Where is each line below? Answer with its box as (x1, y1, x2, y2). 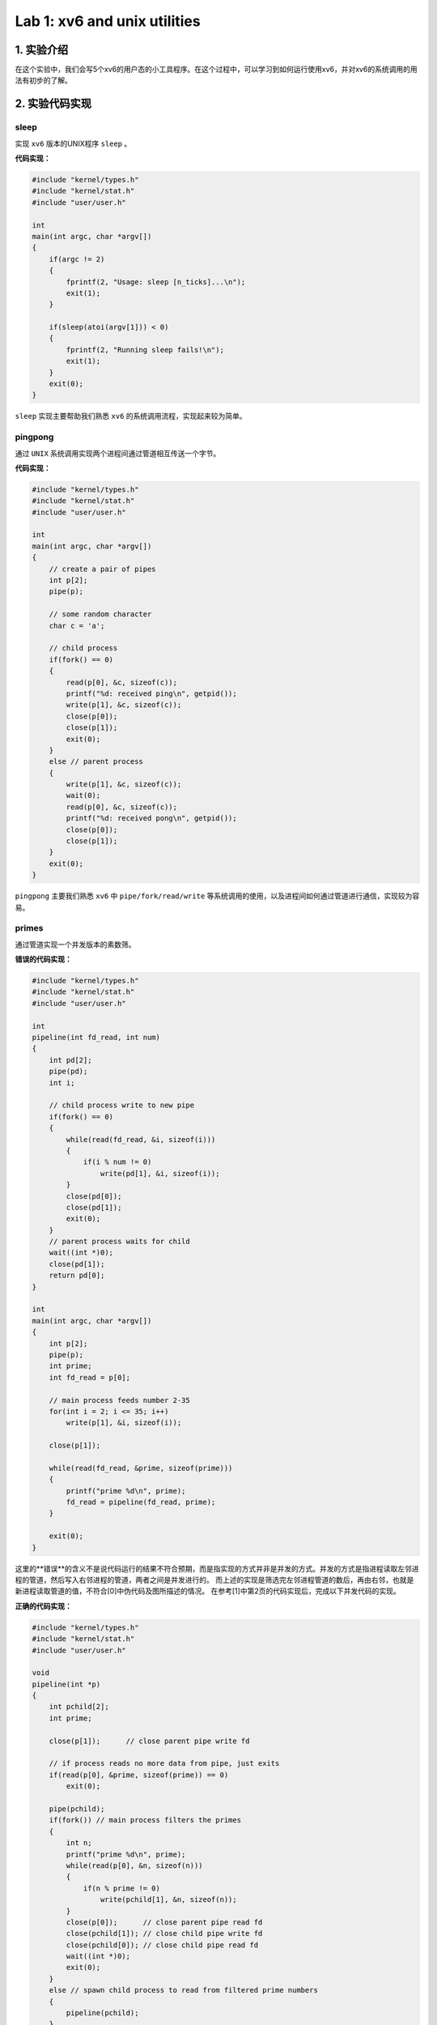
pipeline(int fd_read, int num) (32, 1033, 161, 1042)
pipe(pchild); (49, 1805, 105, 1814)
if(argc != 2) (49, 254, 105, 263)
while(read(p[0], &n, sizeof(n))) (66, 1861, 203, 1870)
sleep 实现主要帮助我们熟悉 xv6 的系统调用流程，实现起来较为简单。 (15, 411, 247, 421)
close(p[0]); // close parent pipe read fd (66, 1917, 263, 1927)
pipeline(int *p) (32, 1679, 101, 1689)
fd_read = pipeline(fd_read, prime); (66, 1498, 216, 1507)
